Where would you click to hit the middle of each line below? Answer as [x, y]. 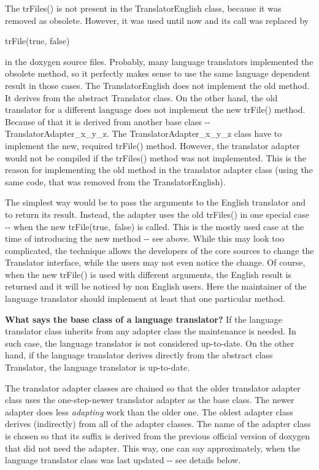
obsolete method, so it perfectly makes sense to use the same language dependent [158, 73]
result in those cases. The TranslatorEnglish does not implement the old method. [157, 85]
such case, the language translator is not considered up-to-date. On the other [150, 343]
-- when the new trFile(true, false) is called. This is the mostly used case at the [155, 226]
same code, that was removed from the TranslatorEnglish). [115, 181]
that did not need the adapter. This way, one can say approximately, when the [152, 448]
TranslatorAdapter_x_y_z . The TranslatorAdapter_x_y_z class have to [144, 133]
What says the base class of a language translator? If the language [144, 319]
